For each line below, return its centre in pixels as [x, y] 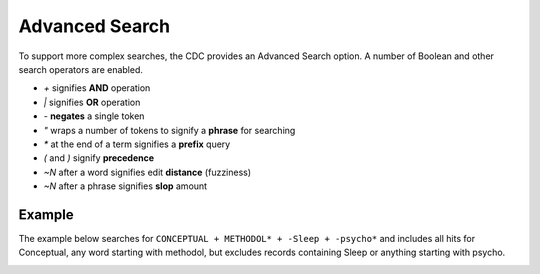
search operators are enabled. [81, 69]
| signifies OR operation [92, 102]
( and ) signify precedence [99, 158]
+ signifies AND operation [97, 88]
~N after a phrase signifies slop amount [125, 186]
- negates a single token [94, 116]
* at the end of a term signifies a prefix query [137, 144]
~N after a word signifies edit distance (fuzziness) [147, 172]
